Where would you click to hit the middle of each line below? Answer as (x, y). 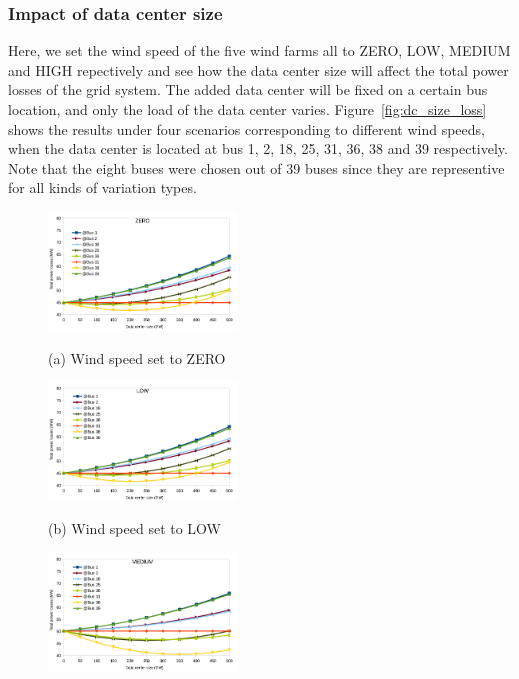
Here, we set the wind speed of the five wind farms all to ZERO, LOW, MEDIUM (259, 50)
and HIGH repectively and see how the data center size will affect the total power (258, 69)
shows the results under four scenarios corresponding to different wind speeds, (246, 128)
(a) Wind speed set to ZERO (137, 357)
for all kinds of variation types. (102, 187)
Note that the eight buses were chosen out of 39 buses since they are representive (256, 167)
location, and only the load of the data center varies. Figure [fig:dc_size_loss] (247, 109)
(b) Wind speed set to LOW (135, 528)
